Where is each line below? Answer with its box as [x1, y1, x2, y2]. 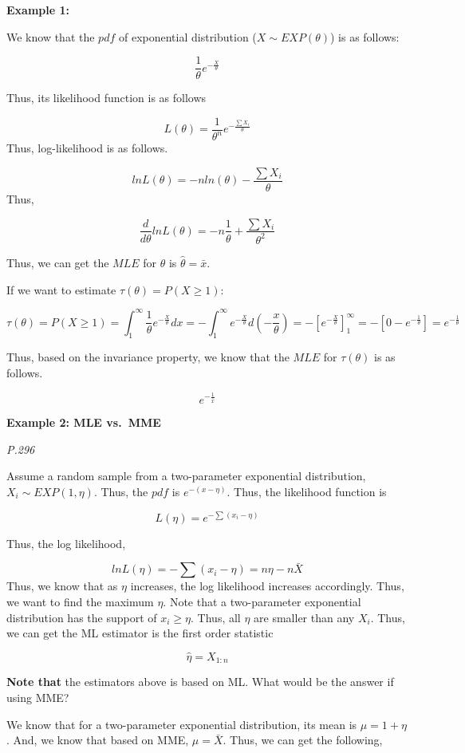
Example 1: [6, 2, 69, 18]
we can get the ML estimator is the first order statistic [6, 625, 274, 641]
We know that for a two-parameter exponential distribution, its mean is [6, 716, 357, 732]
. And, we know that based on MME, [6, 731, 189, 748]
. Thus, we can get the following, [223, 731, 383, 748]
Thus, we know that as [6, 578, 118, 594]
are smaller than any [254, 609, 355, 625]
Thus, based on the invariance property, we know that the [6, 349, 290, 365]
